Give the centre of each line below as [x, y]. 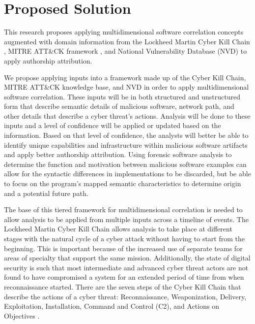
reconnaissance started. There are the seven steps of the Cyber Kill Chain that [123, 286]
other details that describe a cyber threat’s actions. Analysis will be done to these [127, 115]
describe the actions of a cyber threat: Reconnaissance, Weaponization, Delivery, [125, 296]
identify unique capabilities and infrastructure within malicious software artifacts [126, 145]
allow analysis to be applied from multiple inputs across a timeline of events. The [126, 219]
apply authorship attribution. [48, 60]
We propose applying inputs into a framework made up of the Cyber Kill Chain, [125, 77]
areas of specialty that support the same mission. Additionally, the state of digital [127, 258]
